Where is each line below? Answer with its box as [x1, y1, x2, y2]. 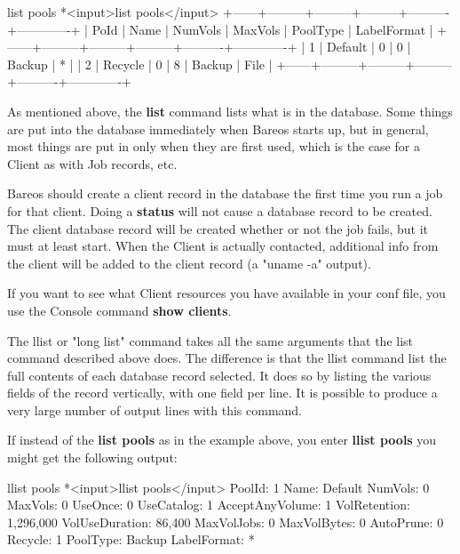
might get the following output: [7, 448, 178, 467]
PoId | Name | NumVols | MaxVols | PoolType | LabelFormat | [91, 20, 433, 38]
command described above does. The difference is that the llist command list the [7, 349, 447, 367]
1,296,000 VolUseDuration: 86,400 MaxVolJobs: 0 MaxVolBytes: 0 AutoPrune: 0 [7, 512, 444, 531]
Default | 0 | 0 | [327, 37, 411, 56]
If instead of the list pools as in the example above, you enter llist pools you [7, 430, 437, 449]
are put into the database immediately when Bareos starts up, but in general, [7, 119, 429, 138]
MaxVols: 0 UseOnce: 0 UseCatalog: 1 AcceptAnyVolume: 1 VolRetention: [7, 495, 410, 514]
